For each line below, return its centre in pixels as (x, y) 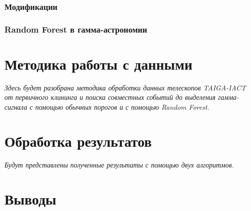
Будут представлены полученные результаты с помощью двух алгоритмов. (119, 164)
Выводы (30, 198)
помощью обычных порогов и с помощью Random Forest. (122, 107)
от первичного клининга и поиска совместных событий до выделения (110, 97)
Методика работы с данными (99, 63)
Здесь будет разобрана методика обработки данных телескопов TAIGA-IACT (125, 87)
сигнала (16, 107)
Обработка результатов (78, 141)
